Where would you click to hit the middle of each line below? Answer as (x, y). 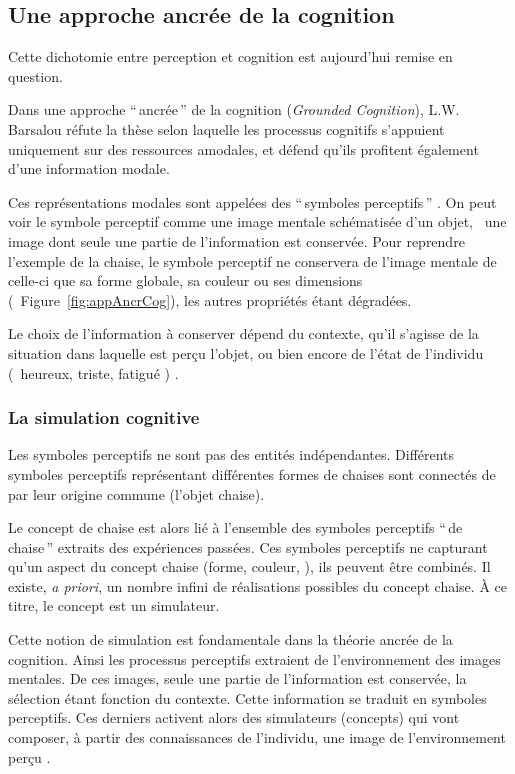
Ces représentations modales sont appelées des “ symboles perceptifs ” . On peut (252, 201)
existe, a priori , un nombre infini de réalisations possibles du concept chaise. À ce (257, 585)
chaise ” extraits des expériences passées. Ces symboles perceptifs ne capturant (248, 546)
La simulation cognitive (104, 417)
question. (35, 75)
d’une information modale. (89, 168)
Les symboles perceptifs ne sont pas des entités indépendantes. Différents (231, 454)
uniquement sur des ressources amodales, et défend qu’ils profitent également (243, 148)
